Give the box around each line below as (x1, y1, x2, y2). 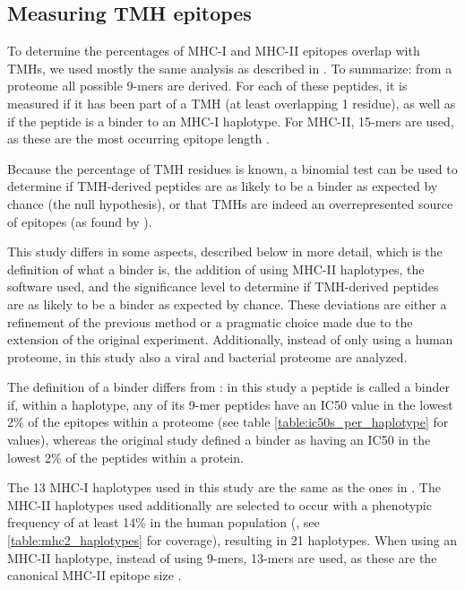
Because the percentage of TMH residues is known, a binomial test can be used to (7, 159, 458, 178)
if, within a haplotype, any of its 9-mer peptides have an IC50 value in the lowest (7, 395, 453, 413)
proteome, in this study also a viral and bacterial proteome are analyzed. (7, 347, 408, 366)
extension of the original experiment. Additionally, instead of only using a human (7, 330, 453, 349)
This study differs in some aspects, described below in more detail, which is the (7, 242, 443, 261)
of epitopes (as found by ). (7, 212, 152, 230)
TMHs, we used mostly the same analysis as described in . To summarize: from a (7, 58, 452, 77)
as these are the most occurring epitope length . (7, 129, 270, 148)
